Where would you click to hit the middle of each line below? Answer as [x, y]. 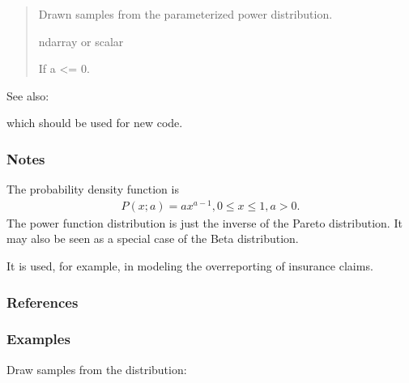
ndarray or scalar [81, 41]
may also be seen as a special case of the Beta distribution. [153, 238]
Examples [38, 339]
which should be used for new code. [95, 123]
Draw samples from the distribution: [97, 369]
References [43, 302]
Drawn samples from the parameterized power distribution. [185, 14]
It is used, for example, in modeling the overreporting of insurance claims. [190, 266]
